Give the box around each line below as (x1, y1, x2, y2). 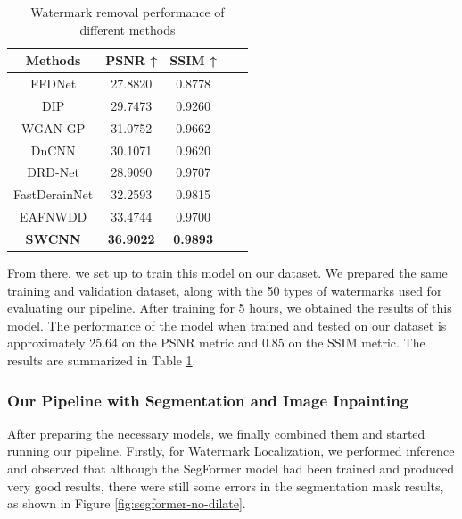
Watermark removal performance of (30, 3, 225, 21)
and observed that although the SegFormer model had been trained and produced (7, 459, 455, 477)
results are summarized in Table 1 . (7, 351, 196, 369)
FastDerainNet (13, 185, 94, 204)
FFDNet (30, 74, 77, 93)
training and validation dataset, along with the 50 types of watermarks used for (7, 280, 442, 299)
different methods (79, 20, 176, 38)
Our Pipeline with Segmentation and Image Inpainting (7, 389, 409, 411)
